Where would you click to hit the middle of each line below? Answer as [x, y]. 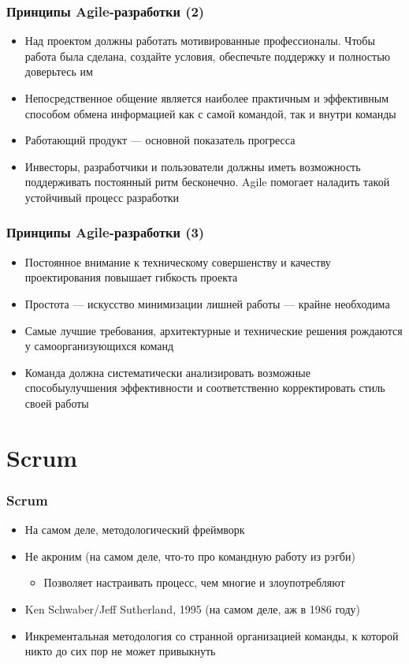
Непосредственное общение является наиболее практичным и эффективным [207, 98]
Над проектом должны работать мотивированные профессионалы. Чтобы [200, 41]
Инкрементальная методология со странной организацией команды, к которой [212, 635]
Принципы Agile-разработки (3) [106, 232]
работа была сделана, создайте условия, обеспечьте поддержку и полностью [208, 56]
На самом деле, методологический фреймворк [135, 530]
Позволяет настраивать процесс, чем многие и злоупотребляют [194, 582]
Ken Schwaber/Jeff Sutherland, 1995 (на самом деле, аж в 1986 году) [193, 608]
